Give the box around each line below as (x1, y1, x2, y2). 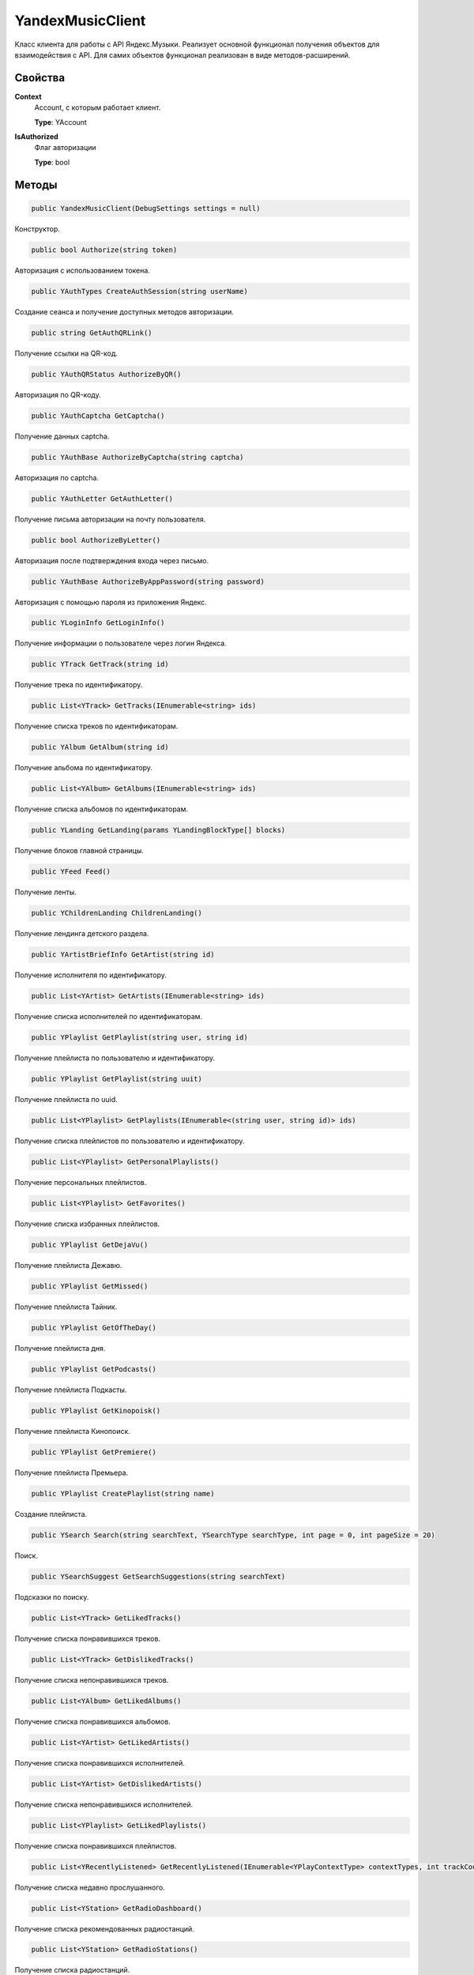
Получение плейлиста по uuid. (14, 1095, 118, 1104)
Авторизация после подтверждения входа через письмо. (14, 555, 209, 565)
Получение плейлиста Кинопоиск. (14, 1426, 130, 1435)
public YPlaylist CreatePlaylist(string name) (31, 1489, 215, 1498)
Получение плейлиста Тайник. (14, 1302, 118, 1311)
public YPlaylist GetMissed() (31, 1281, 149, 1291)
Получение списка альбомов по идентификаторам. (14, 804, 189, 814)
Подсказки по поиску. (14, 1592, 89, 1601)
